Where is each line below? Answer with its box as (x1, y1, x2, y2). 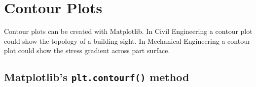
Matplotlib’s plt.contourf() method (4, 69, 189, 85)
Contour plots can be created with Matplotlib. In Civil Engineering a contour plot (4, 26, 253, 36)
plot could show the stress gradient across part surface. (4, 45, 170, 56)
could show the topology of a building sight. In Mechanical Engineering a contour (4, 35, 251, 46)
